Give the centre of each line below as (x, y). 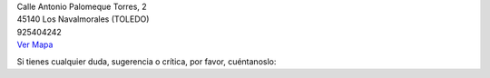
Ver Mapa (35, 44)
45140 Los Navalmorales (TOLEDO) (83, 19)
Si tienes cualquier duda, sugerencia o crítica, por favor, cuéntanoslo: (147, 61)
